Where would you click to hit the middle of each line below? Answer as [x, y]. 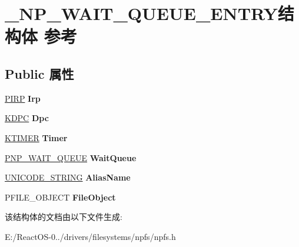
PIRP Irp [23, 98]
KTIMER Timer [36, 137]
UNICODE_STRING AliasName [68, 177]
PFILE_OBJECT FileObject [60, 197]
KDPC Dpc [27, 118]
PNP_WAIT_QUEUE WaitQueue [71, 157]
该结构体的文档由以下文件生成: [64, 217]
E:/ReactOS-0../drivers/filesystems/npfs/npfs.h [90, 236]
